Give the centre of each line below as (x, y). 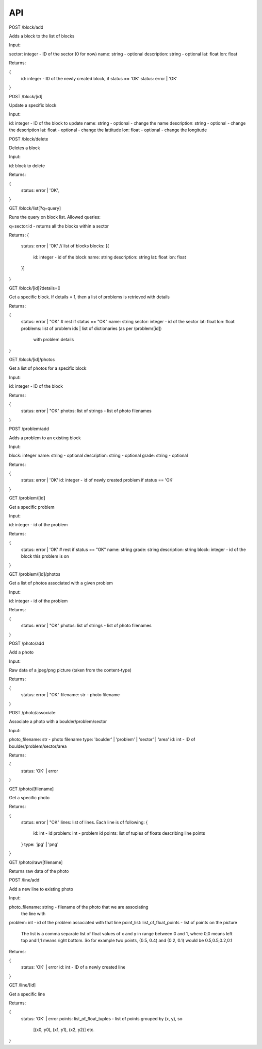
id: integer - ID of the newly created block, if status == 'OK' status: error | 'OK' (99, 78)
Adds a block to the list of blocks (42, 36)
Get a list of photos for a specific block (48, 368)
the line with (33, 914)
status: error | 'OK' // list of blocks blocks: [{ (65, 246)
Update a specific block (33, 105)
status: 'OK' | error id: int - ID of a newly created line (73, 967)
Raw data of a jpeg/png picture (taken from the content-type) (70, 670)
